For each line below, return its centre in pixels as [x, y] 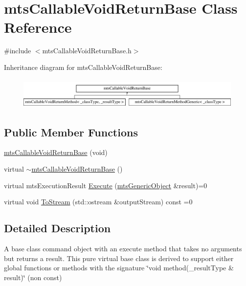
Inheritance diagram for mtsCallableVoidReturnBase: [83, 67]
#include [18, 51]
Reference [38, 27]
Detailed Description [57, 228]
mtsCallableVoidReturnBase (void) [56, 152]
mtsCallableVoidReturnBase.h [87, 51]
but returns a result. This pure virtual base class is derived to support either [119, 258]
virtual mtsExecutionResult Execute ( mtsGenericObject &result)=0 [106, 185]
